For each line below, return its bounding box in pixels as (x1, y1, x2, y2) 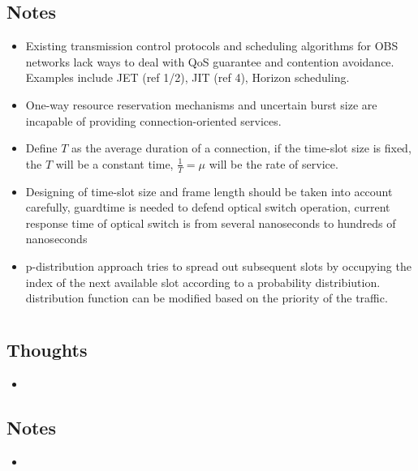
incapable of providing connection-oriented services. (25, 112, 282, 129)
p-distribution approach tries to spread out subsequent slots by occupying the (25, 257, 412, 274)
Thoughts (6, 336, 88, 362)
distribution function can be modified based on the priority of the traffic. (25, 289, 388, 306)
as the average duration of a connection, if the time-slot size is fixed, (71, 139, 412, 156)
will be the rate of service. (209, 155, 338, 172)
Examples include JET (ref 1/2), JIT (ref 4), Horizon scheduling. (25, 69, 350, 86)
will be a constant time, (55, 155, 174, 172)
